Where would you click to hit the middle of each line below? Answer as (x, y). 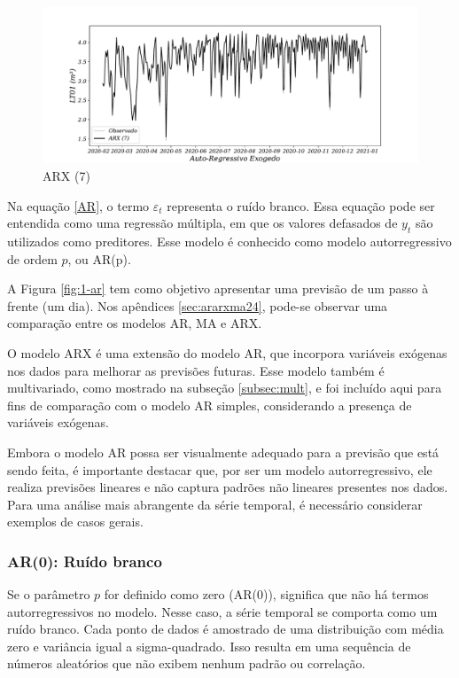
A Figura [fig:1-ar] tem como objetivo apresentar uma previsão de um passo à (218, 288)
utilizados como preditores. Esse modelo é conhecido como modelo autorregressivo (229, 241)
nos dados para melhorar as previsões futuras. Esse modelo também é (196, 370)
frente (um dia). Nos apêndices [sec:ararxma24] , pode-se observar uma (198, 305)
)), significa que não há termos (346, 594)
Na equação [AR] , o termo (78, 205)
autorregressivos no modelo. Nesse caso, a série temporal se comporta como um (222, 611)
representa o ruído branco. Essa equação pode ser (301, 205)
